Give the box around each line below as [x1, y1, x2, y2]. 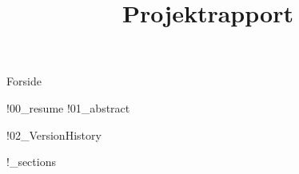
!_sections [6, 153, 56, 170]
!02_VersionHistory [6, 126, 102, 143]
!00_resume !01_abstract [6, 99, 130, 116]
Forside [6, 73, 42, 89]
